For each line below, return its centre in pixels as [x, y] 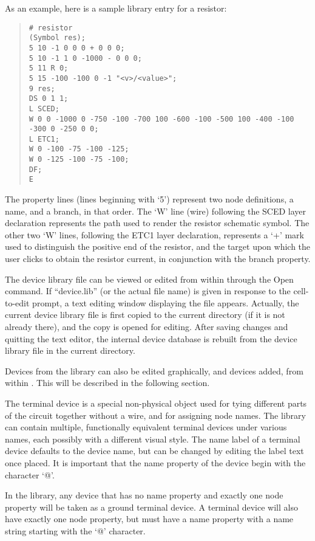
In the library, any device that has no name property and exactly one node [144, 495]
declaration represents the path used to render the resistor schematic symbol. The [157, 223]
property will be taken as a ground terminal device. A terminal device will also [151, 507]
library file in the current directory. [70, 350]
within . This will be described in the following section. [107, 383]
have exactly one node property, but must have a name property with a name [149, 519]
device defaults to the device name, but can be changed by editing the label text [154, 451]
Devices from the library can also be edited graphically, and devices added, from [154, 370]
